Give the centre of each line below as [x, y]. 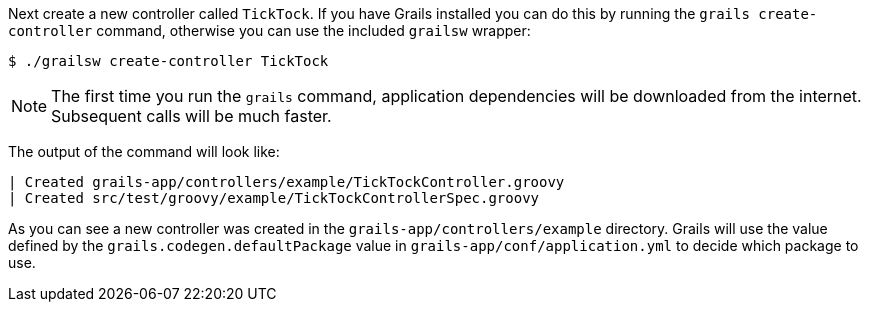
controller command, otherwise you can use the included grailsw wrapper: [269, 30]
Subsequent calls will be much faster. [191, 116]
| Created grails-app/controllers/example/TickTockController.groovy [286, 182]
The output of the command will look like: [144, 151]
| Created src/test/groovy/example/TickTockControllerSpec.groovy [274, 198]
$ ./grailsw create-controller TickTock [168, 61]
